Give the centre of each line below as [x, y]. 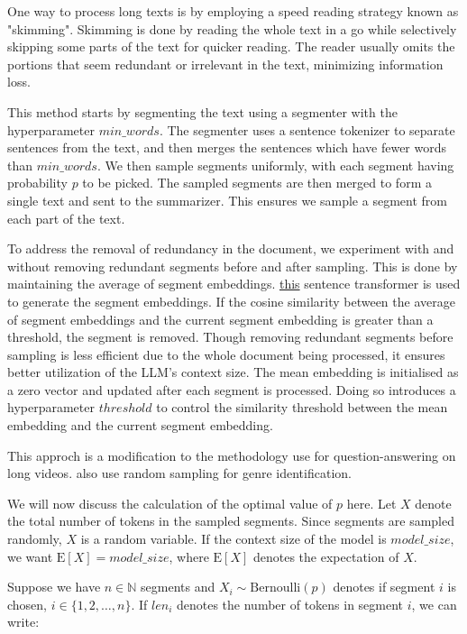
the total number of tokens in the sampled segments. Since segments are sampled [231, 521]
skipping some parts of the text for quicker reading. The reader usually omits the [231, 46]
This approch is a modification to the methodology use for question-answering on [232, 455]
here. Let [371, 503]
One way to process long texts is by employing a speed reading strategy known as [233, 11]
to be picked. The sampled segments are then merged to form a [257, 183]
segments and [178, 587]
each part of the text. [66, 218]
